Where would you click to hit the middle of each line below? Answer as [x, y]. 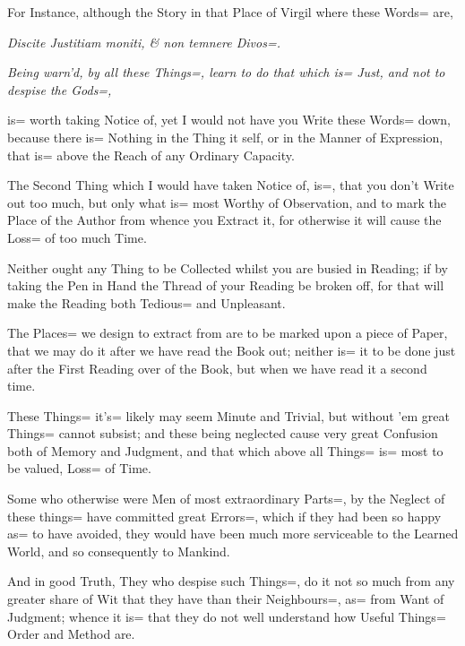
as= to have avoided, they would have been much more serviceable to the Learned [233, 534]
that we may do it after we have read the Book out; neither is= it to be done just [232, 350]
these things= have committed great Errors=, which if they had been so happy [224, 516]
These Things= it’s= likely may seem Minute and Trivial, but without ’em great [228, 415]
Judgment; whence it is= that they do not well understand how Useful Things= [227, 616]
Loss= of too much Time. [77, 237]
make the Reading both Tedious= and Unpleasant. [146, 302]
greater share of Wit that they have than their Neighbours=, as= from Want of [226, 599]
